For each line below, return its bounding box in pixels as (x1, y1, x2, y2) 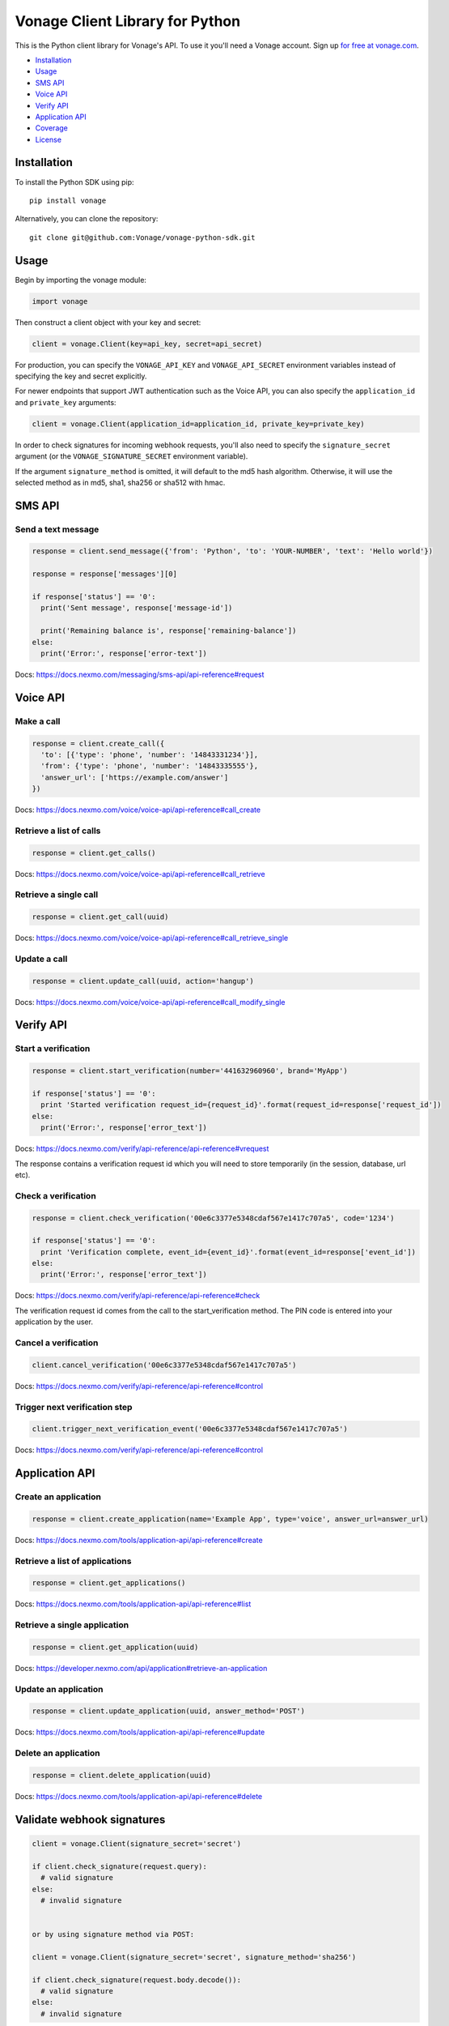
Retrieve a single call (15, 889, 99, 900)
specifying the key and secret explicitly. (15, 371, 147, 381)
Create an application (15, 1491, 101, 1502)
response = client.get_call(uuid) (32, 913, 169, 921)
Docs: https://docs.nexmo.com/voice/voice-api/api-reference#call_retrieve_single (15, 933, 289, 943)
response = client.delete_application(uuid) (32, 1771, 212, 1780)
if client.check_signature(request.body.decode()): (32, 1975, 242, 1985)
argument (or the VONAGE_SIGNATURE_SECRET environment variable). (15, 451, 248, 461)
